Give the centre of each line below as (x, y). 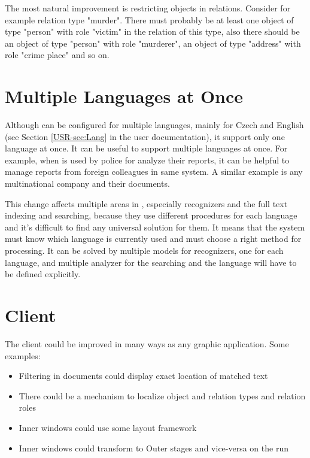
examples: (23, 355)
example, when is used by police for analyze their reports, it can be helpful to (147, 160)
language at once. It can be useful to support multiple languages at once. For (146, 148)
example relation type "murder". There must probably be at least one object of (149, 19)
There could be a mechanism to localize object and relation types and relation (162, 395)
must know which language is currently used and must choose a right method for (153, 239)
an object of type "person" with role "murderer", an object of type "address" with (153, 43)
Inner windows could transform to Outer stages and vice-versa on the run (154, 448)
